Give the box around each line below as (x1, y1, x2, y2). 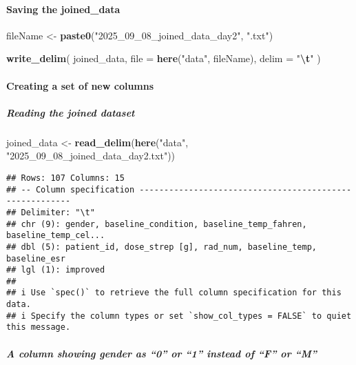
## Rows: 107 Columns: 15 (6, 172, 125, 183)
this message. (6, 322, 71, 333)
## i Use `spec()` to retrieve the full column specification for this (6, 288, 342, 298)
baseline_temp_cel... (6, 230, 105, 241)
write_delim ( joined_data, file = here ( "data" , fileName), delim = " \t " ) (6, 51, 321, 66)
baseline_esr (6, 253, 65, 264)
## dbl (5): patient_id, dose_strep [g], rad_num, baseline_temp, (6, 241, 317, 252)
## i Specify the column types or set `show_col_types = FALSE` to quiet (6, 310, 352, 321)
